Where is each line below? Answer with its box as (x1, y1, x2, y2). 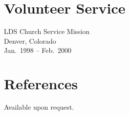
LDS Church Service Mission (4, 26, 90, 36)
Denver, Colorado (4, 35, 56, 46)
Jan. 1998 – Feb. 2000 (4, 45, 72, 55)
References (4, 74, 78, 94)
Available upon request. (4, 102, 74, 112)
